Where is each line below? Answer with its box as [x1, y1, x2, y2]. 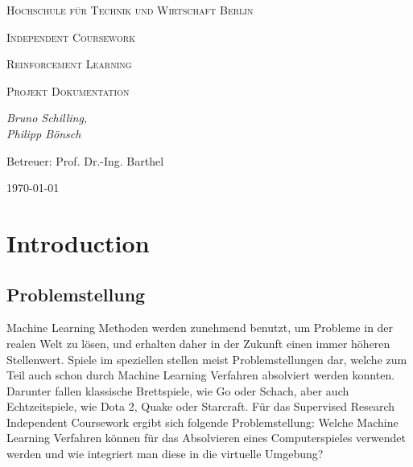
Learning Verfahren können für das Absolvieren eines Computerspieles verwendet [6, 429, 406, 446]
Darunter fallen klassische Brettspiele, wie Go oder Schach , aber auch [6, 382, 349, 399]
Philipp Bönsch [6, 125, 81, 141]
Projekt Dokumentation [6, 82, 130, 99]
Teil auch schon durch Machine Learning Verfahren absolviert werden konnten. [6, 367, 395, 383]
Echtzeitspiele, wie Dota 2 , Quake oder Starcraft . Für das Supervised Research [6, 398, 395, 415]
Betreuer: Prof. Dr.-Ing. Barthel [6, 152, 164, 169]
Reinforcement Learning [6, 55, 132, 72]
